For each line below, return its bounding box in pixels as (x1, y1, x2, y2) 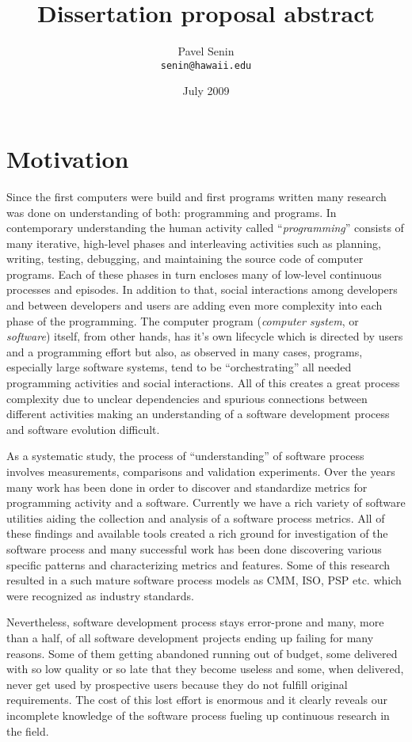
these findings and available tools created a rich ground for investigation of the (6, 525, 388, 542)
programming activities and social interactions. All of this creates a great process (6, 375, 400, 391)
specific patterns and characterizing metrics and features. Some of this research (6, 556, 391, 573)
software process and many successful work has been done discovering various (6, 540, 382, 557)
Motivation (6, 142, 129, 174)
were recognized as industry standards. (6, 587, 194, 603)
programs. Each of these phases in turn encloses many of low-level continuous (6, 265, 382, 282)
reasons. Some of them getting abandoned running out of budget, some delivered (6, 645, 398, 661)
